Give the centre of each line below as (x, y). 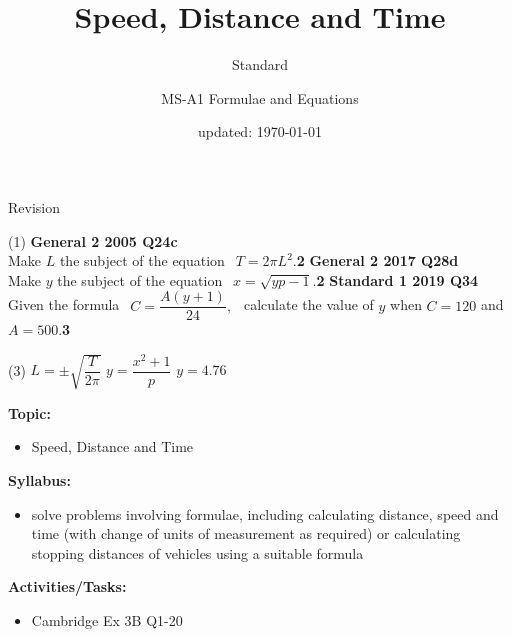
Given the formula (64, 304)
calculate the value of (308, 304)
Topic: (29, 412)
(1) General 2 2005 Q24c (93, 240)
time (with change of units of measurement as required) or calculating (246, 533)
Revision (34, 206)
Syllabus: (39, 479)
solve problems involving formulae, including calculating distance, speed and (265, 513)
